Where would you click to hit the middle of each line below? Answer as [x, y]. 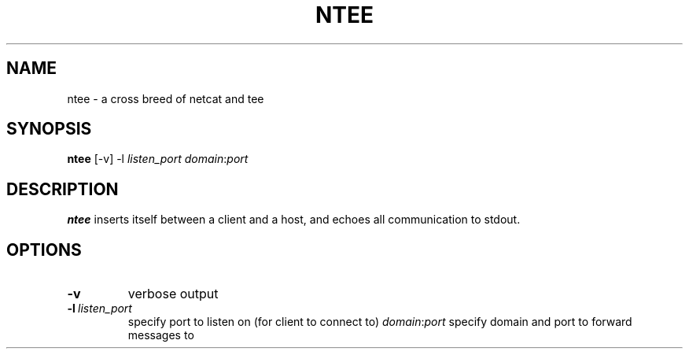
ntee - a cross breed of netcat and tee [166, 98]
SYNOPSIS [49, 129]
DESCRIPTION [63, 189]
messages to [161, 335]
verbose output [173, 294]
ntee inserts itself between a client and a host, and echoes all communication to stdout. [294, 220]
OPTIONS [44, 250]
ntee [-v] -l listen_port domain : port [158, 159]
